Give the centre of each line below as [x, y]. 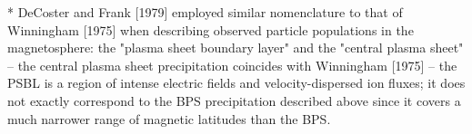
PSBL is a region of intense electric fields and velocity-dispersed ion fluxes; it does [236, 83]
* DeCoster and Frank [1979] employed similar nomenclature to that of [205, 12]
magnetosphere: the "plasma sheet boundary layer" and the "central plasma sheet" [236, 48]
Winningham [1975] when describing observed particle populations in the [211, 29]
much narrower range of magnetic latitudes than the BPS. [169, 118]
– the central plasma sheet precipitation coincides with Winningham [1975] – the [232, 65]
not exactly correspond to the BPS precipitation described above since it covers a [234, 100]
